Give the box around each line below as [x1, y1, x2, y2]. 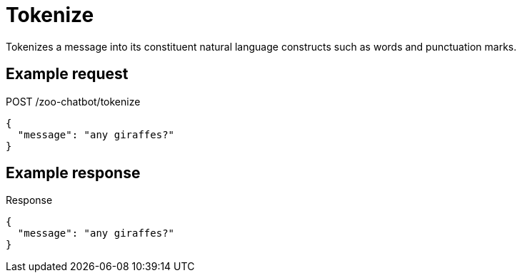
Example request [6, 65, 129, 83]
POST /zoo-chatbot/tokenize [6, 95, 141, 108]
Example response [6, 164, 141, 182]
